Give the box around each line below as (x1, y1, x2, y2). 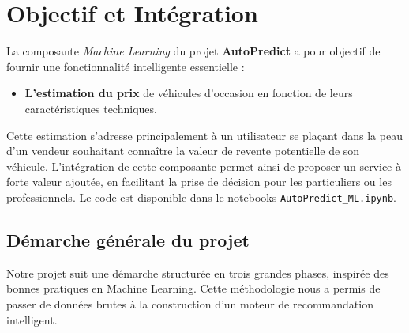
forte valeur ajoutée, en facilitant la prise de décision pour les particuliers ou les (6, 173, 392, 190)
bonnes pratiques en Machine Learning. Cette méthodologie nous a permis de (6, 280, 381, 297)
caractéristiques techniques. (24, 100, 157, 116)
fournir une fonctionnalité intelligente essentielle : (6, 58, 245, 74)
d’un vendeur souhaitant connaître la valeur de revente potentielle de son (6, 142, 360, 159)
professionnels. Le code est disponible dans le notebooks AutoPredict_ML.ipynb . (6, 188, 396, 205)
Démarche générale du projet (6, 227, 250, 252)
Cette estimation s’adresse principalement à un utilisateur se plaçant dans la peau (6, 127, 403, 143)
